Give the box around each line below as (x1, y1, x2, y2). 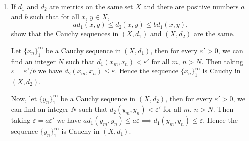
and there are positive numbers (143, 1, 239, 11)
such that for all (30, 11, 79, 21)
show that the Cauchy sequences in (11, 28, 119, 39)
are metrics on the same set (49, 1, 133, 11)
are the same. (194, 28, 235, 39)
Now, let (11, 93, 37, 103)
